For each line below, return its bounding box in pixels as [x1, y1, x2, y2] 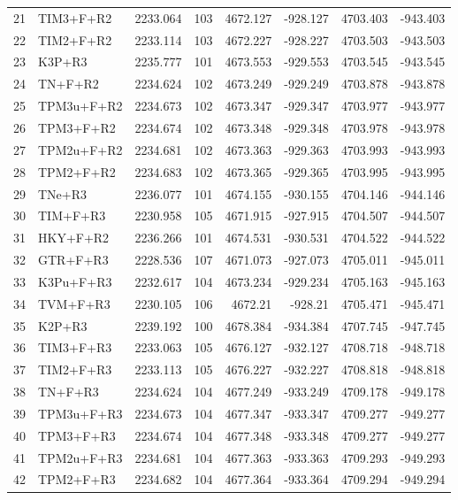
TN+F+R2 [38, 74, 99, 93]
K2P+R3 [38, 316, 88, 335]
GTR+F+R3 [38, 250, 109, 269]
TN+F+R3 [38, 382, 99, 401]
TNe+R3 [38, 184, 88, 203]
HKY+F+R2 [38, 228, 110, 247]
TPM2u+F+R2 [38, 140, 123, 158]
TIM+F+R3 [38, 206, 106, 225]
